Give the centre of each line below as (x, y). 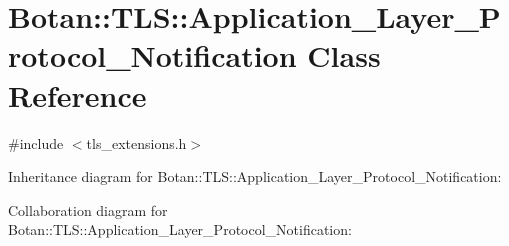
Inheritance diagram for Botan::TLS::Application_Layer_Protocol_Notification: (255, 176)
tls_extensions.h (136, 142)
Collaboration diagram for (88, 209)
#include (36, 142)
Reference (77, 94)
